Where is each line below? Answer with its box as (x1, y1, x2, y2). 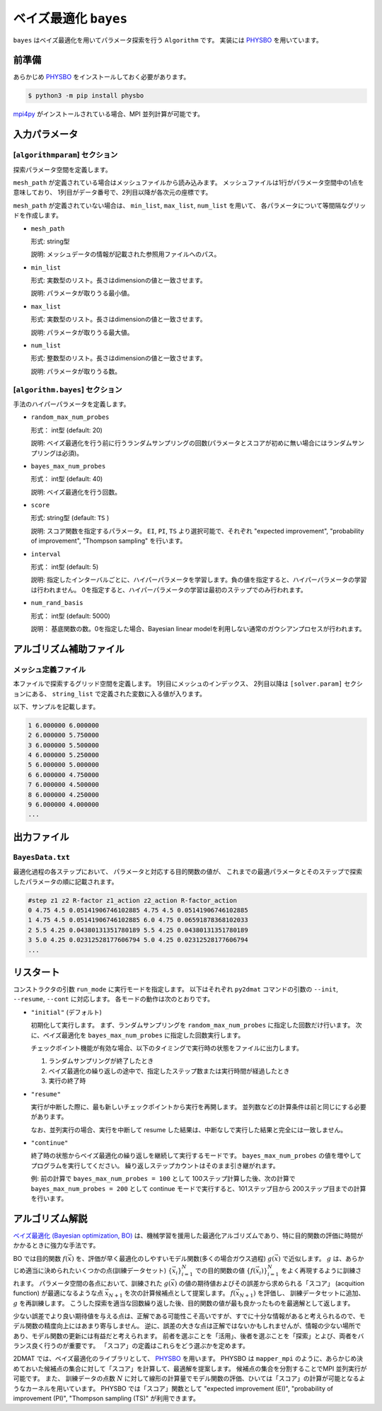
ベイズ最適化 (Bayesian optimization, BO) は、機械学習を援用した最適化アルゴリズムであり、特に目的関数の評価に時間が (13, 1231, 364, 1240)
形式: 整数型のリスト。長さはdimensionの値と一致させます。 (30, 354, 207, 362)
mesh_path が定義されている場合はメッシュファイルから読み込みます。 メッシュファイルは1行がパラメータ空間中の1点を (13, 178, 364, 187)
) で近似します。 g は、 (278, 1254, 346, 1262)
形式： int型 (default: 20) (30, 425, 103, 434)
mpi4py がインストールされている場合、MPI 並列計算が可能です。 (13, 110, 204, 118)
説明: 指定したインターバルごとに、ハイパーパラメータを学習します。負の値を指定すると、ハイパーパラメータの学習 (30, 575, 367, 584)
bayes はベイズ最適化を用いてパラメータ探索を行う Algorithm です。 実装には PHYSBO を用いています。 (13, 35, 323, 44)
